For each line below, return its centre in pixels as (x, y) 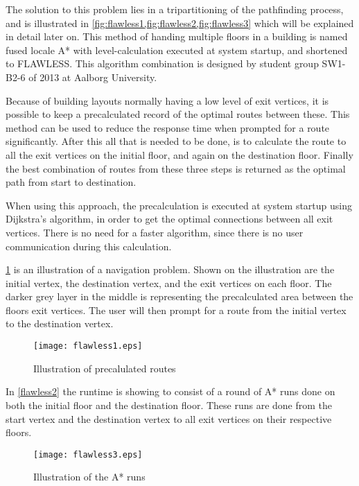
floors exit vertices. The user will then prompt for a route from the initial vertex (176, 310)
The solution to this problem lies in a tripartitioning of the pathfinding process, (175, 9)
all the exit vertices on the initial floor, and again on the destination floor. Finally (179, 154)
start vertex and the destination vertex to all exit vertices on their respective (169, 418)
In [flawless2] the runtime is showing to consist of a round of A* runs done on (170, 391)
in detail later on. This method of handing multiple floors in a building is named (177, 36)
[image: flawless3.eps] (88, 454)
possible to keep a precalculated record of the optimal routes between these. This (178, 114)
